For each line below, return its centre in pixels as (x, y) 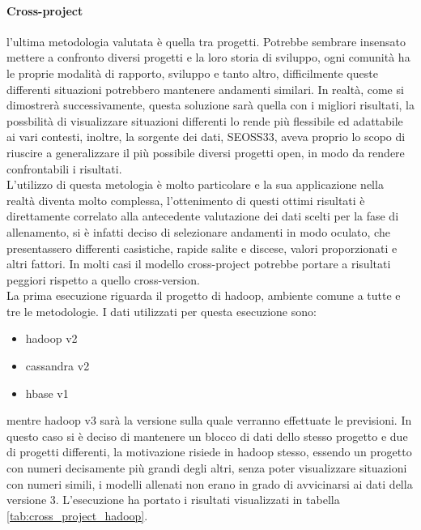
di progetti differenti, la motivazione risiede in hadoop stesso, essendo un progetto (209, 452)
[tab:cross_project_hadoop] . (77, 515)
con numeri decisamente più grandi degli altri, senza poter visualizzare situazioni (207, 468)
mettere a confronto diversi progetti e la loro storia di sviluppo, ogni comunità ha (208, 57)
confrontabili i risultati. (64, 168)
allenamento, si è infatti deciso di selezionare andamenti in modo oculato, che (198, 231)
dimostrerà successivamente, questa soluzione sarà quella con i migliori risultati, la (210, 105)
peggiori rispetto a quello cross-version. (103, 279)
